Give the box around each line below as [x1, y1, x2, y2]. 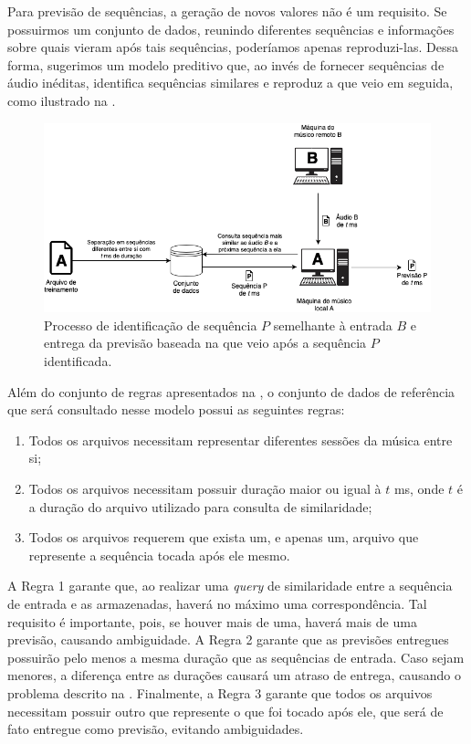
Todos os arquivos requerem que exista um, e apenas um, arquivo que [28, 528, 419, 547]
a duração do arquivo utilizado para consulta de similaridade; [28, 497, 372, 516]
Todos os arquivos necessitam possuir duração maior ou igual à [28, 478, 382, 498]
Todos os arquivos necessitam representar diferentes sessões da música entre [28, 430, 453, 449]
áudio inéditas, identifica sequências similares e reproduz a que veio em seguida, [7, 73, 454, 92]
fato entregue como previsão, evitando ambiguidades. [7, 719, 304, 739]
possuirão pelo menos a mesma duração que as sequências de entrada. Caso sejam [7, 647, 465, 666]
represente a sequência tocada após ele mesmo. [28, 545, 290, 564]
